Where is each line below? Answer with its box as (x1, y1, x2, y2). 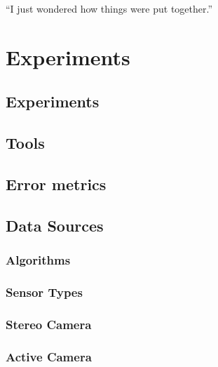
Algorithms (6, 251, 71, 269)
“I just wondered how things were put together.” (6, 1, 213, 15)
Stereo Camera (6, 315, 92, 333)
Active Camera (6, 347, 92, 365)
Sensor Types (6, 283, 83, 300)
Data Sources (6, 214, 104, 236)
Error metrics (6, 173, 107, 194)
